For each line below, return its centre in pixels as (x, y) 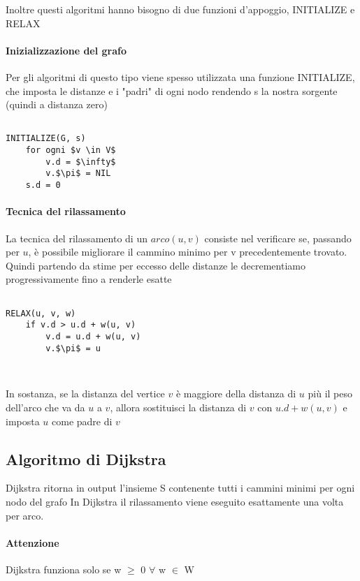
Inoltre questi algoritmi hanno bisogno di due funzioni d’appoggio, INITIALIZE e (180, 9)
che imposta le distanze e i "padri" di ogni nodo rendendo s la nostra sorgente (172, 90)
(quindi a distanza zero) (57, 104)
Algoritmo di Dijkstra (86, 458)
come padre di (82, 421)
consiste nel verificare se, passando (278, 238)
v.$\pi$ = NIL (78, 174)
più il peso (330, 394)
